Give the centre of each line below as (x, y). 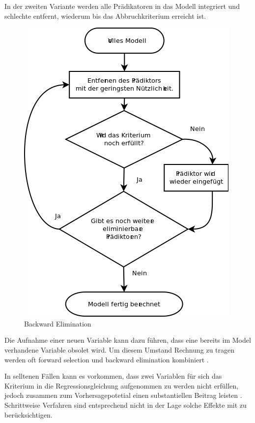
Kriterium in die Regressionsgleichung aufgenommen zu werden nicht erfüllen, (122, 385)
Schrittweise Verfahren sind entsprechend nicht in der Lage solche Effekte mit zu (126, 405)
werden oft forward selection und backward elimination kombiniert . (107, 359)
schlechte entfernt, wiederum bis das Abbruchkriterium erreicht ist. (105, 16)
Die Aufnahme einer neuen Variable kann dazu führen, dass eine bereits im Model (128, 340)
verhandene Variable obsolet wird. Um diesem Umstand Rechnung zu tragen (120, 349)
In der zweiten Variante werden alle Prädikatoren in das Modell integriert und (122, 6)
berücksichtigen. (28, 414)
